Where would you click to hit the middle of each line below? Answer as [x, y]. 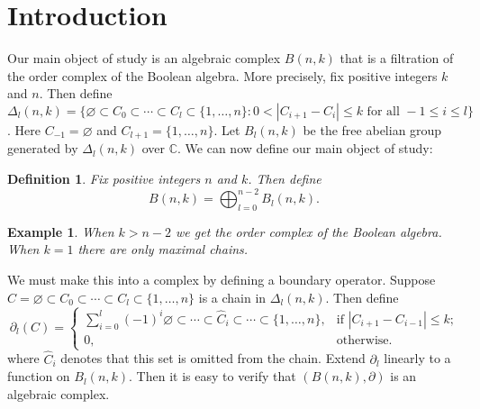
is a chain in [232, 297]
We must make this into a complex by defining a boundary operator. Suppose [222, 280]
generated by [43, 148]
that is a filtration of [397, 58]
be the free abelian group [372, 129]
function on [39, 376]
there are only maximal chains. [163, 249]
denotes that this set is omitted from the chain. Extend [213, 358]
